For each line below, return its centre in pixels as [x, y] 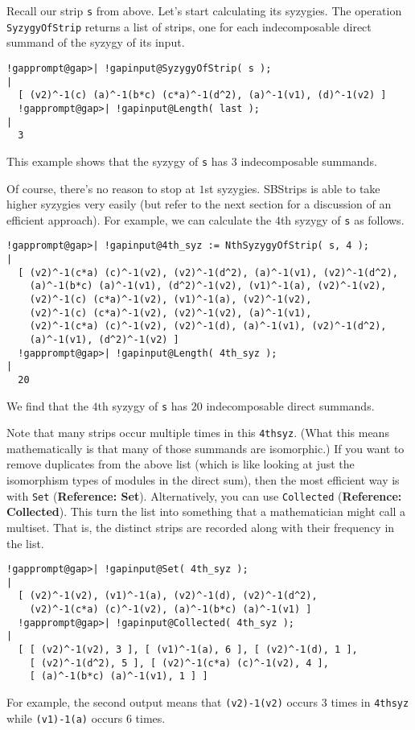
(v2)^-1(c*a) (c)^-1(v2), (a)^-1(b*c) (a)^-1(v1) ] [171, 610]
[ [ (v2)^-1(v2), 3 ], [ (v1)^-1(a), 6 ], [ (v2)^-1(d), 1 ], [188, 650]
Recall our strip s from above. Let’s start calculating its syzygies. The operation [204, 10]
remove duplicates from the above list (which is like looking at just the [181, 464]
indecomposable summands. [309, 161]
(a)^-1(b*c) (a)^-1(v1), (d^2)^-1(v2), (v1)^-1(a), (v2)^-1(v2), [208, 286]
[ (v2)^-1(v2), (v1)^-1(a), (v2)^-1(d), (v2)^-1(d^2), [168, 596]
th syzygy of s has [143, 405]
